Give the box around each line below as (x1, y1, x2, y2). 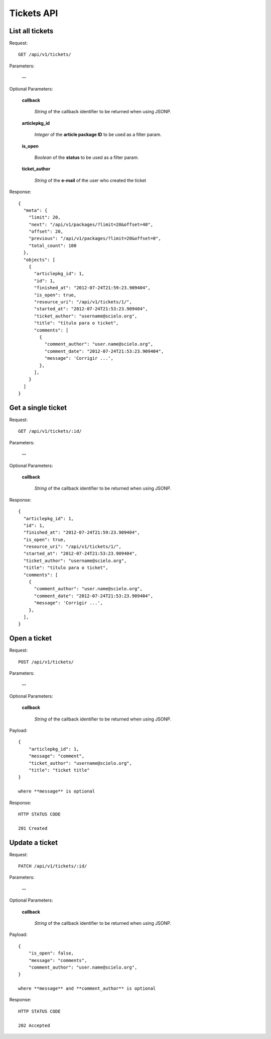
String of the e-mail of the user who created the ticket (34, 177, 147, 183)
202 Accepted (18, 1022, 50, 1028)
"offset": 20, (28, 229, 64, 234)
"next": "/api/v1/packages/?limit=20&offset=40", (28, 221, 153, 227)
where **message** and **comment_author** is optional (18, 986, 156, 991)
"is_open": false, (28, 950, 74, 956)
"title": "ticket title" (28, 767, 90, 773)
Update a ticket (9, 838, 58, 847)
